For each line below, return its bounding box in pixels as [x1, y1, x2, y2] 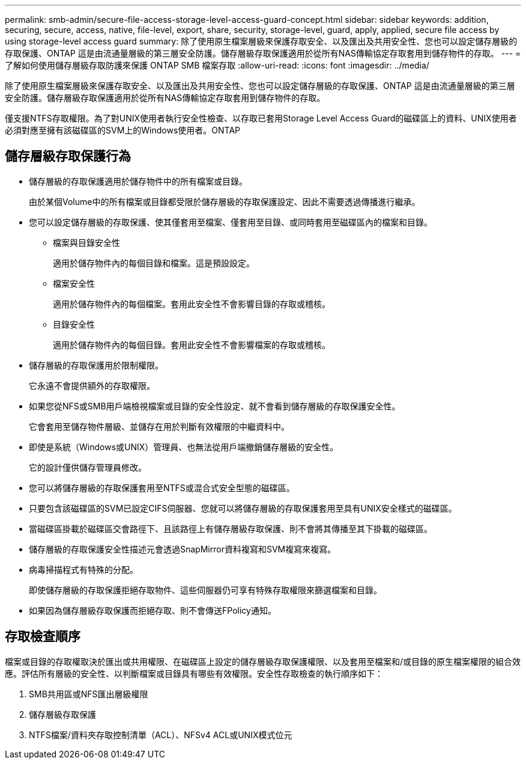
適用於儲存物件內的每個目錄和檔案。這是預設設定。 [53, 257, 255, 268]
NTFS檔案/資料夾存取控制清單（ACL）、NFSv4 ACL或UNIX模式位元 [29, 729, 292, 740]
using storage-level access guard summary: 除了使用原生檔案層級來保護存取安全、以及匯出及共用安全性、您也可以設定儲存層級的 [5, 36, 518, 46]
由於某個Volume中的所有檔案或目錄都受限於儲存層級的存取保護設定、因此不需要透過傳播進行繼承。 [29, 196, 420, 207]
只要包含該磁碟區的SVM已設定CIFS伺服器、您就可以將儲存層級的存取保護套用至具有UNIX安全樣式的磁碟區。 [29, 503, 457, 513]
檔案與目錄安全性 [53, 237, 120, 248]
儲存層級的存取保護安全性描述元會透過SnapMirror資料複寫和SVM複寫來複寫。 [29, 543, 336, 554]
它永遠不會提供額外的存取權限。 [29, 380, 155, 391]
